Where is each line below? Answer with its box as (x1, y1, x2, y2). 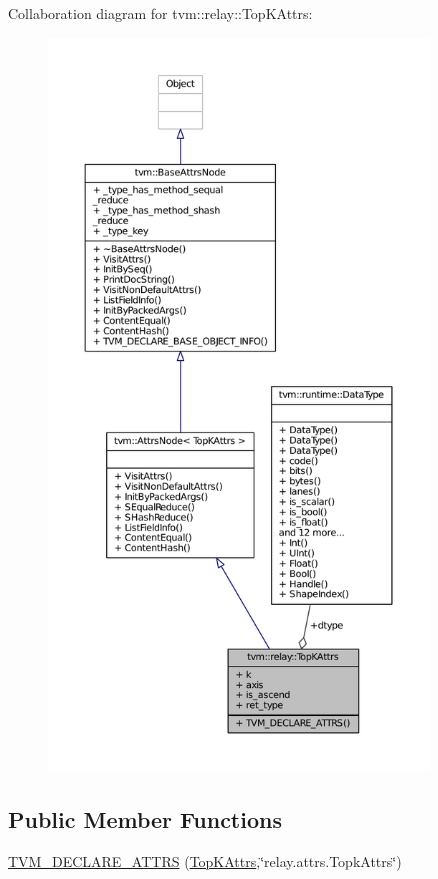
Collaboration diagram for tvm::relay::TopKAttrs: (8, 3, 313, 23)
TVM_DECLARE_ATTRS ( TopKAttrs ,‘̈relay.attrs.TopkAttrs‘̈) (8, 850, 402, 871)
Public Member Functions (8, 803, 282, 834)
